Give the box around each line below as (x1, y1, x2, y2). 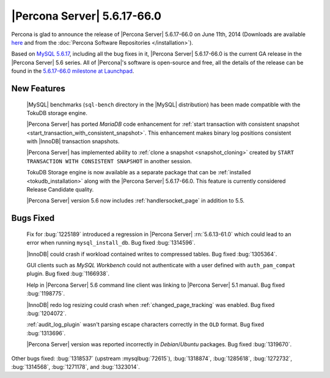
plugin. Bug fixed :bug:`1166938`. (26, 270, 110, 278)
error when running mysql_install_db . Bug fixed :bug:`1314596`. (26, 239, 196, 246)
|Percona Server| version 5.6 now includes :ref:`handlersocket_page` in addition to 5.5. (26, 197, 244, 204)
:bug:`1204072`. (26, 309, 67, 317)
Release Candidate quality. (26, 186, 94, 193)
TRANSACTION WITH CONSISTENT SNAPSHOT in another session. (26, 157, 193, 165)
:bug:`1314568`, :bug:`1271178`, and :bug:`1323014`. (11, 363, 140, 370)
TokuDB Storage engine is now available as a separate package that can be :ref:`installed (26, 169, 251, 176)
